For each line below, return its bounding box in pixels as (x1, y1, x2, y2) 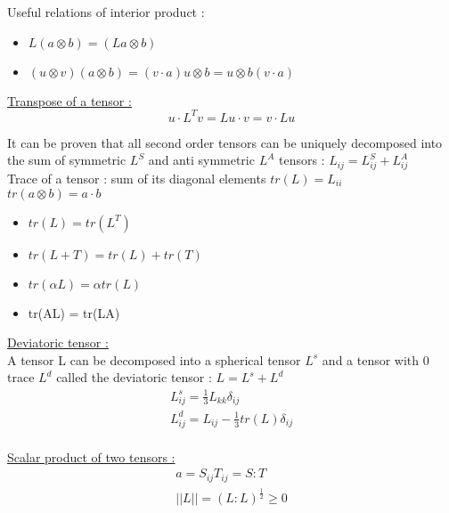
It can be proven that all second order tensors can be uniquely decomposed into (7, 133, 443, 151)
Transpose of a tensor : (7, 91, 132, 110)
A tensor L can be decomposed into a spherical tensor (7, 350, 301, 369)
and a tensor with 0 (322, 350, 429, 369)
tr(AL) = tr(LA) (28, 303, 120, 322)
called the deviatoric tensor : (56, 368, 212, 387)
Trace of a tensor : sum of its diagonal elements (7, 169, 266, 188)
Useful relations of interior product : (7, 3, 205, 20)
